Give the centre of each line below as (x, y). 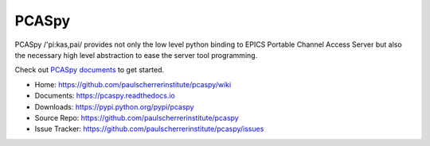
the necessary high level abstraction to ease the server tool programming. (136, 55)
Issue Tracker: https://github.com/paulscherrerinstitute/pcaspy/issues (149, 129)
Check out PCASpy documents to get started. (90, 70)
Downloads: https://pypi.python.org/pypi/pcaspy (114, 106)
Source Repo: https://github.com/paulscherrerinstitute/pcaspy (137, 117)
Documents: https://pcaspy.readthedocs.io (105, 96)
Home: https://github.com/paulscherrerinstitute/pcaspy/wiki (133, 84)
